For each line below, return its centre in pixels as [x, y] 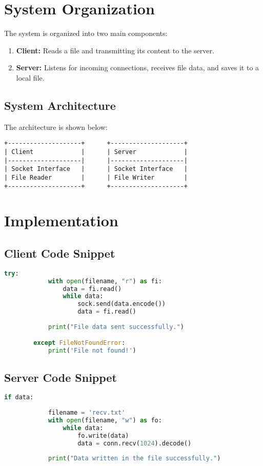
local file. [30, 77]
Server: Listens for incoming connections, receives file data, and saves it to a [138, 67]
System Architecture [60, 105]
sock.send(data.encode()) [122, 304]
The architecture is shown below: [56, 127]
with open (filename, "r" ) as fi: [105, 281]
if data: [19, 397]
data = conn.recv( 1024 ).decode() [135, 443]
